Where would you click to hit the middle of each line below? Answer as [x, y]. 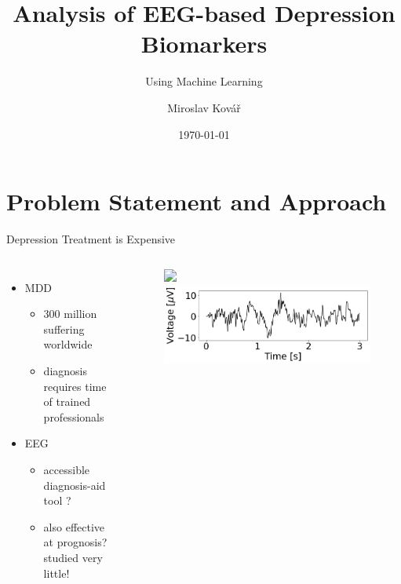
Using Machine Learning [204, 81]
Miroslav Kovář [204, 107]
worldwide [68, 344]
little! [57, 573]
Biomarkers [204, 44]
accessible [67, 469]
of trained [67, 401]
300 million [70, 314]
